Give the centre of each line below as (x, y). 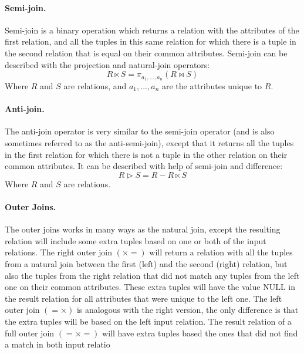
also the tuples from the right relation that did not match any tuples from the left (152, 275)
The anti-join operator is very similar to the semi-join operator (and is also (140, 131)
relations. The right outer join (58, 252)
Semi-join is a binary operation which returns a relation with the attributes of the (152, 30)
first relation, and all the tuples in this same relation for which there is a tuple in (151, 41)
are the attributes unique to (212, 86)
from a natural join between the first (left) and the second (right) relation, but (146, 263)
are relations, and (95, 86)
